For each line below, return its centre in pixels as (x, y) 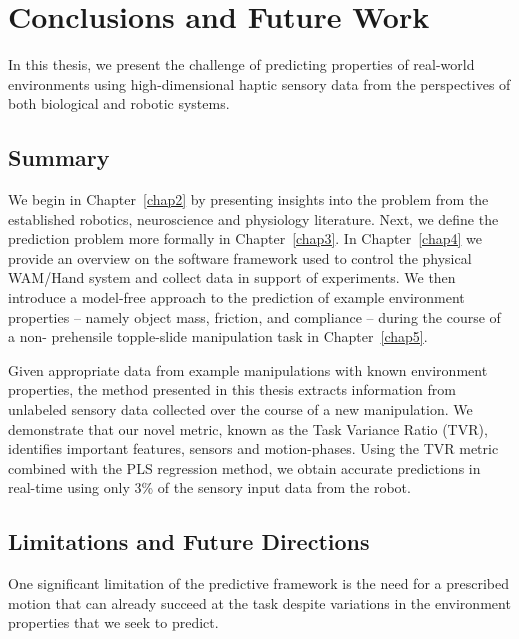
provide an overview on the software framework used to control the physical (240, 257)
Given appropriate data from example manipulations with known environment (248, 369)
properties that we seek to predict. (113, 622)
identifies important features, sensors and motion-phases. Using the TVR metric (253, 448)
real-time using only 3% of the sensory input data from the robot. (209, 487)
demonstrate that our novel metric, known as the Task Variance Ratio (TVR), (248, 428)
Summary (59, 157)
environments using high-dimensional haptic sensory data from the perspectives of (259, 83)
